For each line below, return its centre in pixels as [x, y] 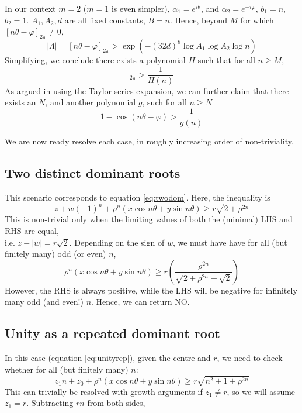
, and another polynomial [91, 102]
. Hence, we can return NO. [140, 302]
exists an [20, 102]
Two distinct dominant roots [93, 172]
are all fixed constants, [105, 20]
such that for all [226, 59]
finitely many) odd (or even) [55, 254]
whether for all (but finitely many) [67, 369]
